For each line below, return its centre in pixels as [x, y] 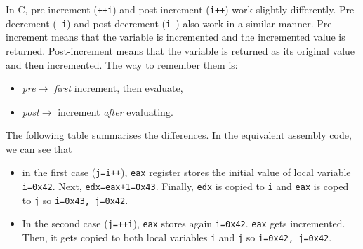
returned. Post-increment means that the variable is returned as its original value [180, 50]
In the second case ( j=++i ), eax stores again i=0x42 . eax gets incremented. [184, 223]
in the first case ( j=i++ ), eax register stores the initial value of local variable [186, 172]
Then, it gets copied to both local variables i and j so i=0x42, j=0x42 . [177, 237]
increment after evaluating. [115, 111]
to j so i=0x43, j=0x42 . [75, 200]
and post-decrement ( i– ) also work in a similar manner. [194, 23]
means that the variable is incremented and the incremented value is [198, 37]
